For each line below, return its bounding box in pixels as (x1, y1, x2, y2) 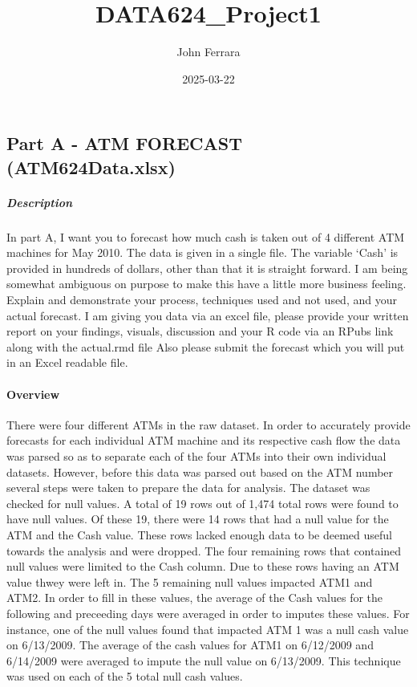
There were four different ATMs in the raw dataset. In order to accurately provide (6, 416, 411, 433)
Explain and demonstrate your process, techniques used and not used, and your (6, 291, 397, 308)
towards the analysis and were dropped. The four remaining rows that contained (6, 542, 402, 559)
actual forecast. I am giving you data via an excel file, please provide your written (6, 307, 409, 323)
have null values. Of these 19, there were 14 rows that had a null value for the (6, 510, 389, 527)
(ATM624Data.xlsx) (6, 154, 176, 179)
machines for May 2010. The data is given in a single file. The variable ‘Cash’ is (6, 244, 399, 261)
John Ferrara (176, 43, 241, 60)
